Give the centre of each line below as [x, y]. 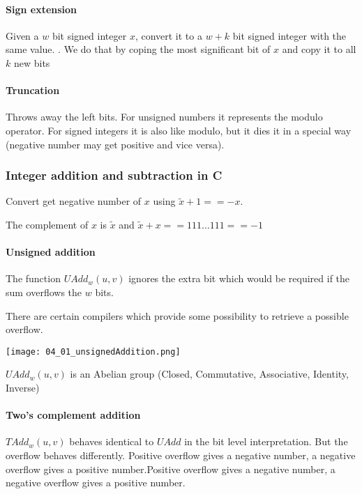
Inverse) [23, 387]
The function [33, 278]
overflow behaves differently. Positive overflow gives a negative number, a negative [181, 455]
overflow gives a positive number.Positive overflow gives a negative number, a [171, 469]
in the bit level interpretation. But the [266, 441]
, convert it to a [168, 35]
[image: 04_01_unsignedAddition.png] [93, 352]
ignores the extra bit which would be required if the [239, 278]
